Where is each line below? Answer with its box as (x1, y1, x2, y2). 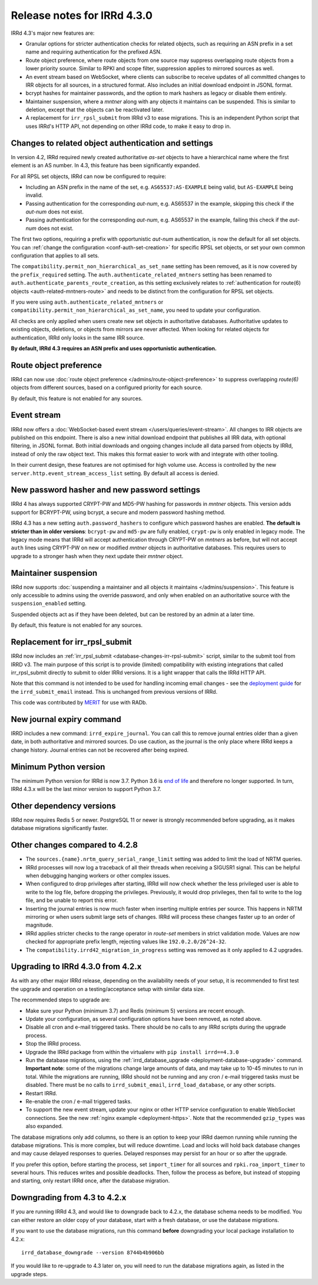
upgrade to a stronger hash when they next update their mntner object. (11, 552, 184, 559)
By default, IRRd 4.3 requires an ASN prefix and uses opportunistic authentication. (11, 345, 217, 352)
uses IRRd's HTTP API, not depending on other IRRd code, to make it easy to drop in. (25, 123, 231, 130)
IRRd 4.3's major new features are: (11, 29, 95, 37)
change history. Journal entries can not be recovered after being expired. (11, 746, 189, 753)
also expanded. (25, 1123, 63, 1130)
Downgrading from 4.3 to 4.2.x (11, 1192, 127, 1202)
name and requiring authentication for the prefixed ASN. (25, 48, 162, 55)
